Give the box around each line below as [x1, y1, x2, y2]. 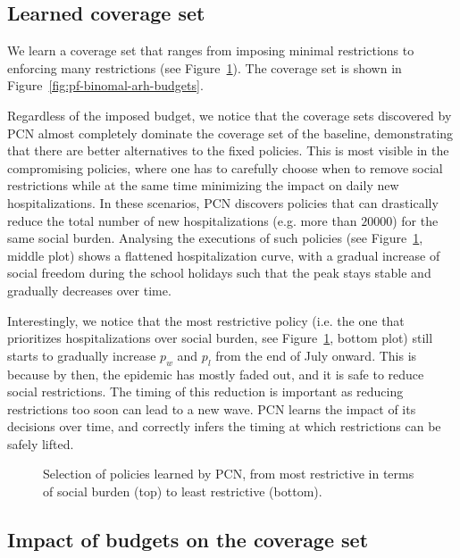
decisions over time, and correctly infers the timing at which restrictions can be [7, 417, 441, 436]
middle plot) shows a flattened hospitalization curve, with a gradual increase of [7, 246, 440, 264]
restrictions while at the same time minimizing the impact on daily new [7, 176, 399, 195]
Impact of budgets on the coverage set [7, 526, 369, 554]
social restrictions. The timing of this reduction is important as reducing [7, 382, 404, 401]
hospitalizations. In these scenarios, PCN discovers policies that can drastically [7, 193, 439, 212]
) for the [392, 211, 439, 229]
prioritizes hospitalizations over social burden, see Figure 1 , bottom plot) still [7, 329, 433, 347]
